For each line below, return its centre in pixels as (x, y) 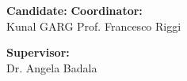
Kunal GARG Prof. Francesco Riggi (94, 26)
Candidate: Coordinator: (74, 10)
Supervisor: (38, 52)
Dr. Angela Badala (52, 67)
